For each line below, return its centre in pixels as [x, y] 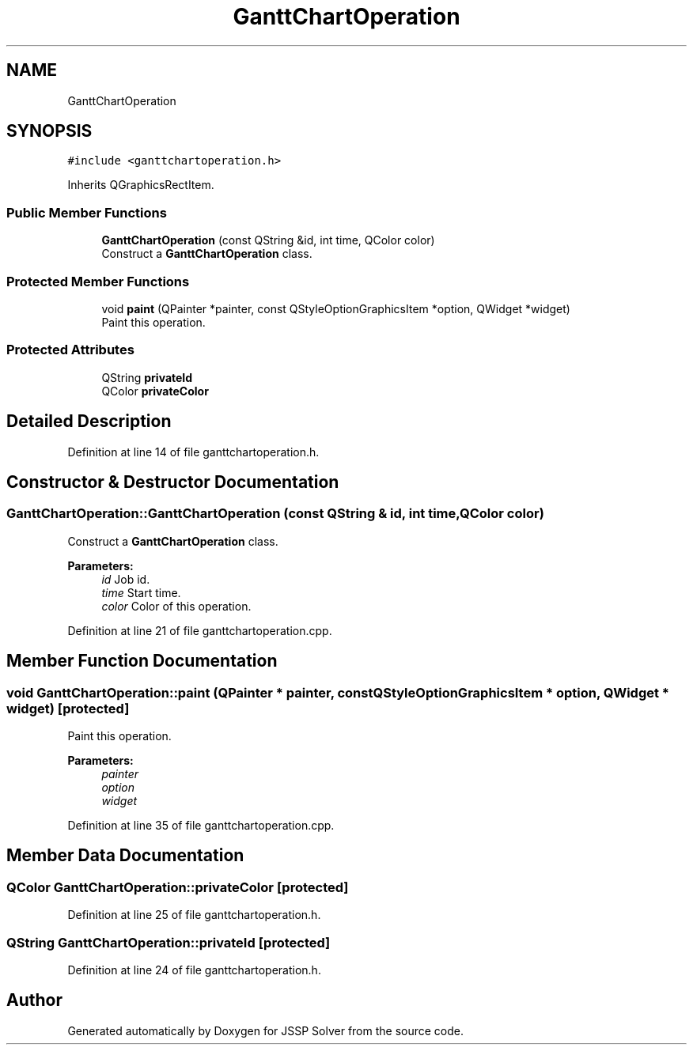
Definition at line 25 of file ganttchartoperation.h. [194, 915]
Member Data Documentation [125, 856]
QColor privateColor [155, 391]
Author [34, 1000]
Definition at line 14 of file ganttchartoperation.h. [193, 452]
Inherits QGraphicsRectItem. [141, 185]
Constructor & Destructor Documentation [173, 482]
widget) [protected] [68, 708]
